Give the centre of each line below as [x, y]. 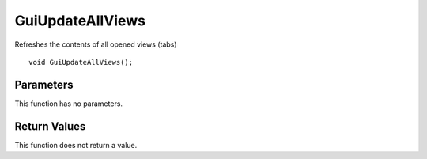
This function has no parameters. [68, 104]
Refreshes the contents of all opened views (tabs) [96, 44]
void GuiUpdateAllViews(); [81, 62]
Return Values [50, 126]
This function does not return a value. [76, 145]
